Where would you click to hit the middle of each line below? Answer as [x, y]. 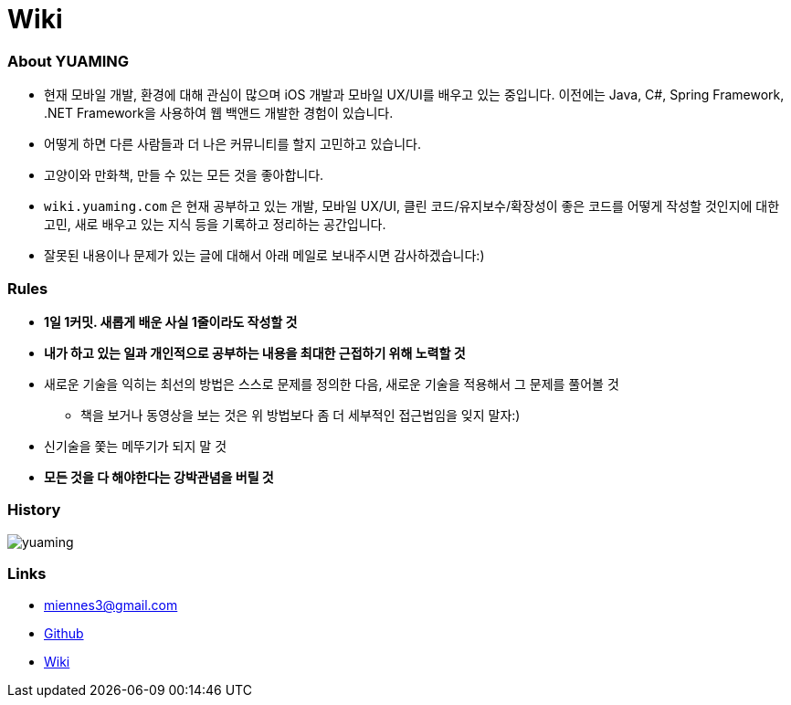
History [34, 510]
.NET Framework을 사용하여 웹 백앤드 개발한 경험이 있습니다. [219, 113]
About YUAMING [69, 61]
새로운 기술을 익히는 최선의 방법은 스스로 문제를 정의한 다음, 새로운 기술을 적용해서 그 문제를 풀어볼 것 [332, 384]
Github [64, 634]
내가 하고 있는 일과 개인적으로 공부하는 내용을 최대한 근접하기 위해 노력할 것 [255, 352]
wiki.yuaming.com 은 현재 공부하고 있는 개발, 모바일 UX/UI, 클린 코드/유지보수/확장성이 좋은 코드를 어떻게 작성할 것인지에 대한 [412, 206]
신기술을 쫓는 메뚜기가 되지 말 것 [136, 446]
